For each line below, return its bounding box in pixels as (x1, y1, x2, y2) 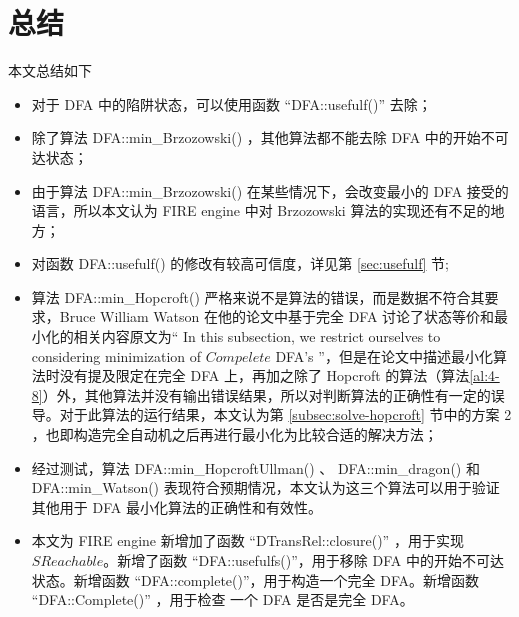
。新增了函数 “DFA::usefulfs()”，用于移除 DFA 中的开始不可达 (103, 550, 504, 570)
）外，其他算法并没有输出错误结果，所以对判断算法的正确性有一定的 (42, 384, 491, 405)
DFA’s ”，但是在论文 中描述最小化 (275, 345, 493, 366)
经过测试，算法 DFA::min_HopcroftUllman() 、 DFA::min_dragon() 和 (31, 457, 480, 478)
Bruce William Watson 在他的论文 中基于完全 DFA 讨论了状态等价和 (59, 306, 495, 327)
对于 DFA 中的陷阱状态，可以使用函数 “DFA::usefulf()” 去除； (31, 93, 432, 114)
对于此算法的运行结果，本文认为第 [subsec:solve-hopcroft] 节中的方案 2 (59, 404, 512, 425)
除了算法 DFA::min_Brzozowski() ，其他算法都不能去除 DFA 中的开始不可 (31, 127, 509, 148)
